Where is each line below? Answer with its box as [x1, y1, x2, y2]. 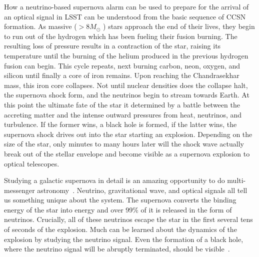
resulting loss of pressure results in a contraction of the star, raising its [4, 40, 221, 51]
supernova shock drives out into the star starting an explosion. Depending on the [4, 128, 252, 139]
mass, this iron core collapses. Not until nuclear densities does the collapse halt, [4, 79, 248, 90]
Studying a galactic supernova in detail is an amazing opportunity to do [4, 175, 225, 185]
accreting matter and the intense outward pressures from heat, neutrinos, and [4, 109, 242, 119]
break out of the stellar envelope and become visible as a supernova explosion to [4, 148, 250, 158]
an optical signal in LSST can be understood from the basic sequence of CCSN [4, 11, 246, 21]
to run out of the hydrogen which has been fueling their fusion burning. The [4, 30, 237, 41]
